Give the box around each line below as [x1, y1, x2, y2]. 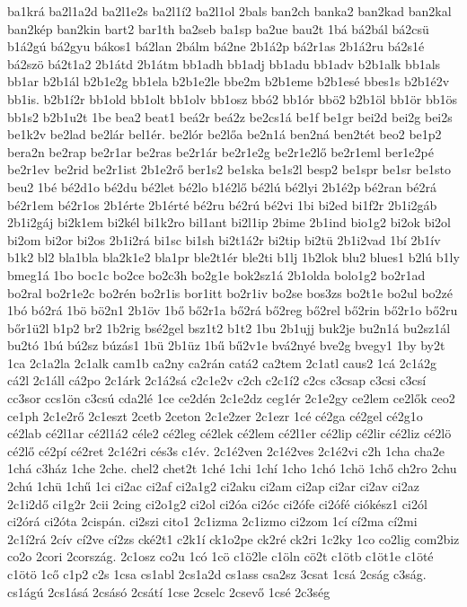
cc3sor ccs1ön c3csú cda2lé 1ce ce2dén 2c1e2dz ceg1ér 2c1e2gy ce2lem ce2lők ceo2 [7, 389, 455, 408]
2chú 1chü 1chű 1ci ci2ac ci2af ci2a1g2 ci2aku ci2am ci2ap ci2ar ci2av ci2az [7, 477, 419, 496]
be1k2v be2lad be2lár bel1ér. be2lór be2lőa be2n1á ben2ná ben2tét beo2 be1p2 [7, 125, 442, 144]
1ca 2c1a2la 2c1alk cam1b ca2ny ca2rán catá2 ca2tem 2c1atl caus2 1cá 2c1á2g [7, 353, 436, 372]
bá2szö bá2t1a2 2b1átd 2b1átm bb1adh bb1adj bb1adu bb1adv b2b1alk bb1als [7, 54, 441, 73]
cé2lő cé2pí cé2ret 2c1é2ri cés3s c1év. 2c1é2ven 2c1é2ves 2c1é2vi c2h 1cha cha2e [7, 441, 445, 460]
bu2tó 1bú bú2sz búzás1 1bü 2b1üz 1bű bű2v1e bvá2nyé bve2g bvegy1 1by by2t [7, 336, 445, 355]
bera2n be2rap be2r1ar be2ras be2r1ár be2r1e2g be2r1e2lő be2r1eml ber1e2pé [7, 142, 434, 161]
